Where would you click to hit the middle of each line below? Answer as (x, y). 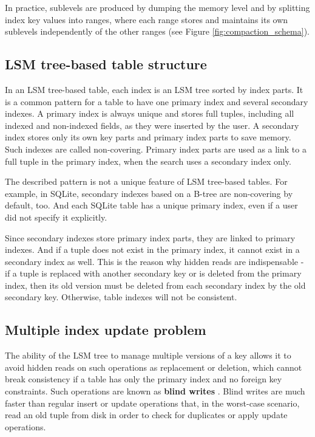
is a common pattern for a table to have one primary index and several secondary (157, 101)
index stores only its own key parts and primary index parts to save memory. (148, 137)
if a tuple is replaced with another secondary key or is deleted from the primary (153, 273)
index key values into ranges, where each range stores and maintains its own (147, 19)
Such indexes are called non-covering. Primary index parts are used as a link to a (156, 149)
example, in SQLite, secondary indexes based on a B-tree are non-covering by (149, 193)
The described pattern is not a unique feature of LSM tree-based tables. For (146, 181)
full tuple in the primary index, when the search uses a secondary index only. (148, 161)
